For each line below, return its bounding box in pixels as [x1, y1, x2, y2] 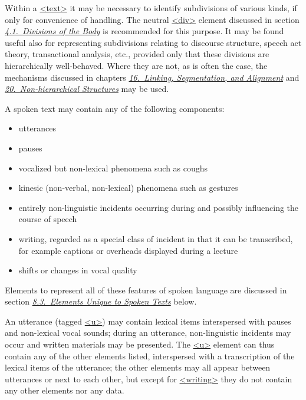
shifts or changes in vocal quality [18, 264, 137, 276]
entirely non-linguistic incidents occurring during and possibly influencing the [18, 201, 299, 213]
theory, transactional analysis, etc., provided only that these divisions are [5, 48, 269, 60]
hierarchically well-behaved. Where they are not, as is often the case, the [5, 59, 268, 71]
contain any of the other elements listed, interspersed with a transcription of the [5, 349, 295, 362]
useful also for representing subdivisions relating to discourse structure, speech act [5, 36, 302, 48]
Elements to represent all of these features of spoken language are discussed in [5, 283, 287, 296]
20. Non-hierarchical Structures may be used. [5, 82, 169, 95]
